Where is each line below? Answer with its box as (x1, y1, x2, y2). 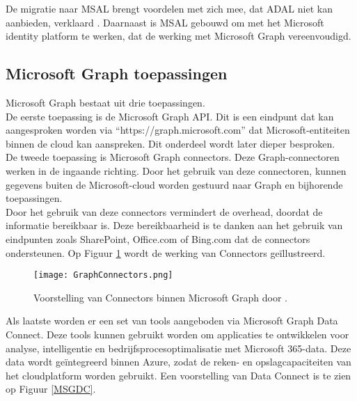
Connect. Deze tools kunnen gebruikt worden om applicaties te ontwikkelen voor (6, 327, 349, 341)
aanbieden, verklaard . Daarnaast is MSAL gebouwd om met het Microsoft (6, 15, 324, 29)
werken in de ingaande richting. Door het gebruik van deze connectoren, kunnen (6, 163, 347, 178)
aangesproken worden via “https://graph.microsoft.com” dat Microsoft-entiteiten (6, 123, 350, 137)
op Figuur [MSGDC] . (6, 382, 96, 396)
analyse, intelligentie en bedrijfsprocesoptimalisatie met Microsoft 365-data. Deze (6, 340, 351, 355)
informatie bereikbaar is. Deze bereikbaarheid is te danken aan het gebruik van (6, 218, 343, 233)
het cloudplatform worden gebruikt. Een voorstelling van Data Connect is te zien (6, 368, 351, 382)
